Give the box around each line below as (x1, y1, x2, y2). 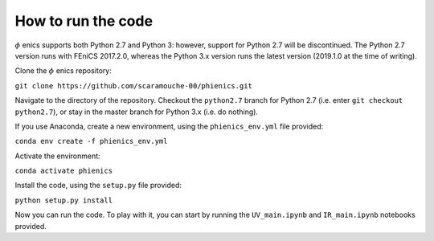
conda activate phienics (14, 166, 113, 176)
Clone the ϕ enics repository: (14, 66, 112, 76)
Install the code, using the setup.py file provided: (14, 181, 182, 190)
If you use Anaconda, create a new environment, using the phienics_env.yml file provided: (14, 121, 324, 131)
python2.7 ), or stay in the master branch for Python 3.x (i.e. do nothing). (14, 107, 259, 116)
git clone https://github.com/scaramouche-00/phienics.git (14, 81, 253, 90)
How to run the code (14, 12, 153, 30)
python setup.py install (14, 195, 113, 205)
